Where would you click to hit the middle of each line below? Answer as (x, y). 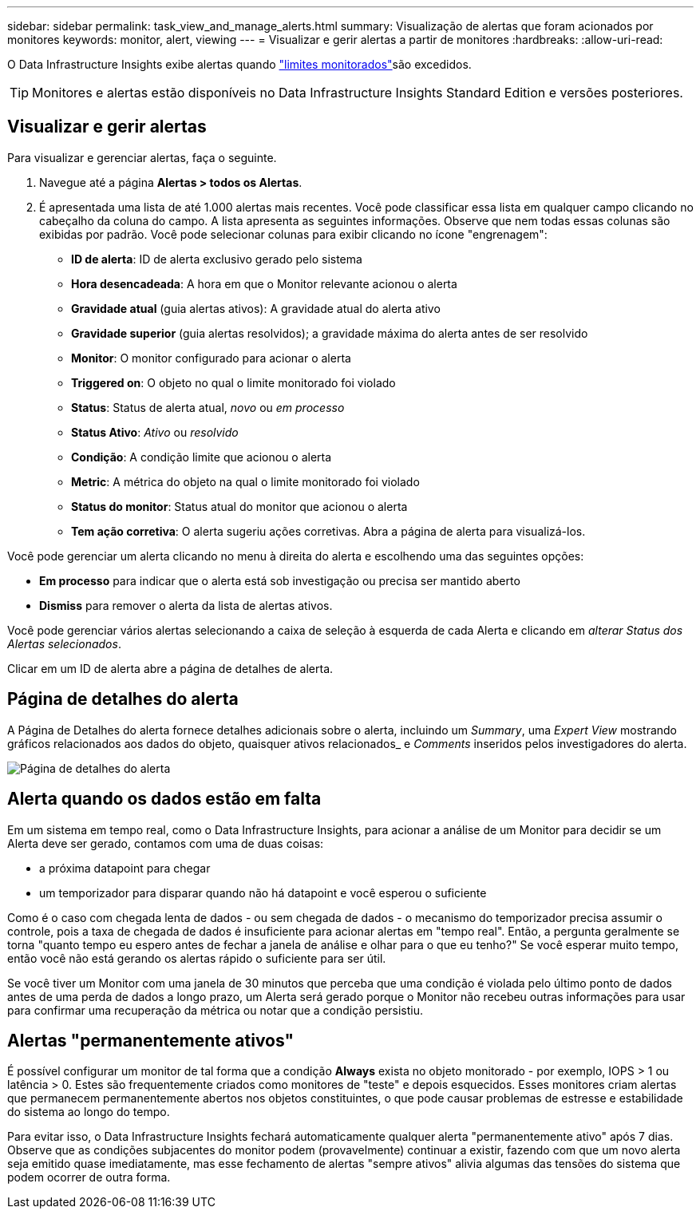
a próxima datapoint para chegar (125, 868)
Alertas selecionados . (64, 643)
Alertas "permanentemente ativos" (151, 1040)
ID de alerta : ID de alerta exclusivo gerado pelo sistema (217, 259)
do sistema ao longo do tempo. (89, 1112)
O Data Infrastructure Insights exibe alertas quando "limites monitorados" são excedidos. (239, 64)
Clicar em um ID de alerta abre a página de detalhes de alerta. (170, 668)
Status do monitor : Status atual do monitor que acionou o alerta (239, 506)
